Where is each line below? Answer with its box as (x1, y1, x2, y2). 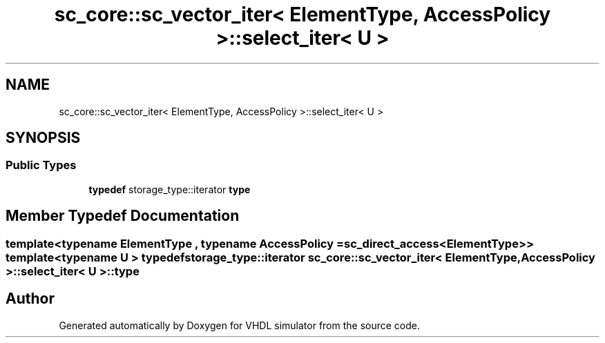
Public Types (6, 158, 77, 173)
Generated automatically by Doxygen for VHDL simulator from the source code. (59, 319, 421, 331)
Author (6, 290, 55, 308)
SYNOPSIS (6, 129, 81, 147)
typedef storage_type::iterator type (88, 183, 251, 195)
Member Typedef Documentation (6, 207, 240, 225)
